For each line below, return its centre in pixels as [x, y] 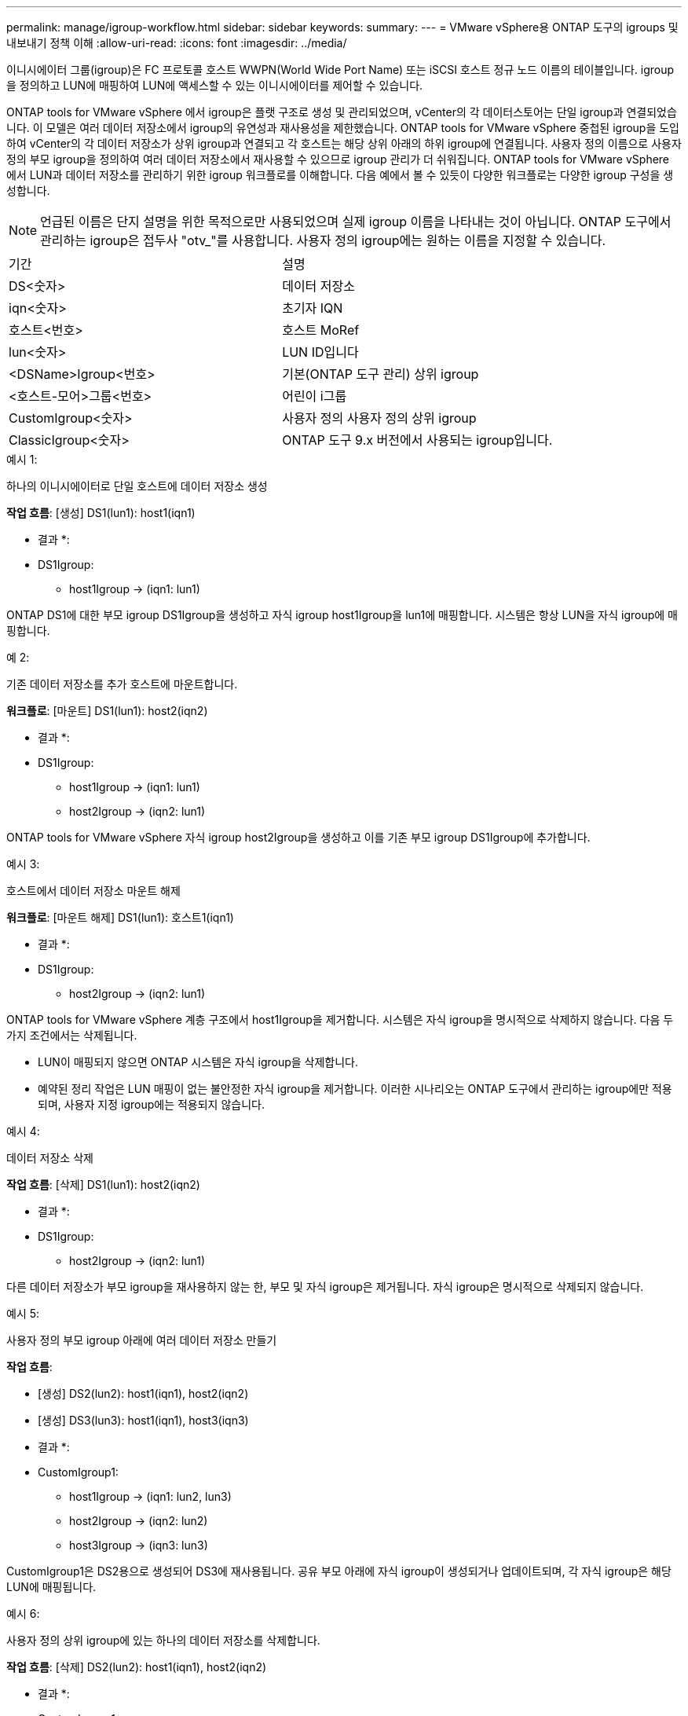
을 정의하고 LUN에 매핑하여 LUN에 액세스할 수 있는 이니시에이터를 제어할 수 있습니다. [215, 85]
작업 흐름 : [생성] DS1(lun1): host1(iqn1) [101, 513]
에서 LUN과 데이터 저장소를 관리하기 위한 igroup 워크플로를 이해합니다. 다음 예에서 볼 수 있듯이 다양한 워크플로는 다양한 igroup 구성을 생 [340, 175]
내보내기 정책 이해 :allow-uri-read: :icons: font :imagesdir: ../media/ [177, 43]
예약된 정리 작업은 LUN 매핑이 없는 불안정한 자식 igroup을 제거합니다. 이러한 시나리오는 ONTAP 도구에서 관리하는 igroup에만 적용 [355, 1089]
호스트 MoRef [321, 330]
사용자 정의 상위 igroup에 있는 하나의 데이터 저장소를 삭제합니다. [163, 1640]
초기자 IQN [313, 308]
